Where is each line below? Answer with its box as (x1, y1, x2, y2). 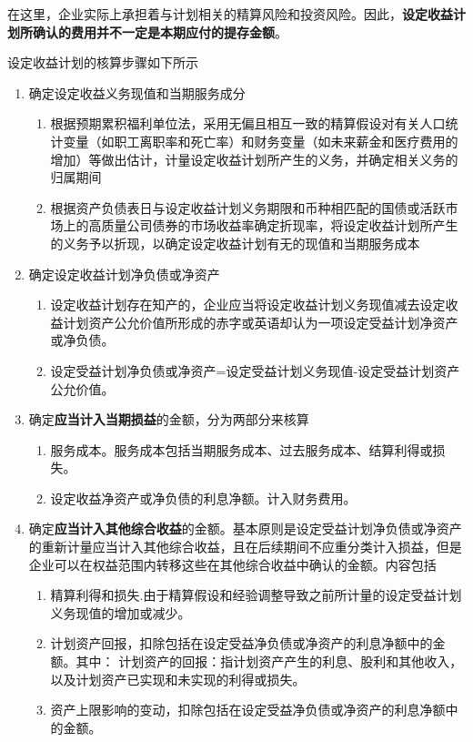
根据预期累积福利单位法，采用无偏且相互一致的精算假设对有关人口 (50, 114, 446, 133)
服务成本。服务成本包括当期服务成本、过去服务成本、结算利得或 (50, 440, 433, 459)
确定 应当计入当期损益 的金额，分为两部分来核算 (28, 410, 309, 429)
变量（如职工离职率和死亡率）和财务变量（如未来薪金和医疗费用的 (63, 131, 458, 150)
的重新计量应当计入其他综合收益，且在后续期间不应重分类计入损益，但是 (28, 537, 462, 556)
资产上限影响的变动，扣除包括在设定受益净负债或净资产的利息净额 (50, 700, 446, 719)
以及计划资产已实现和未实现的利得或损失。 (50, 669, 306, 688)
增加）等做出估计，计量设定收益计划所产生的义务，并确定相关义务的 (50, 149, 458, 168)
